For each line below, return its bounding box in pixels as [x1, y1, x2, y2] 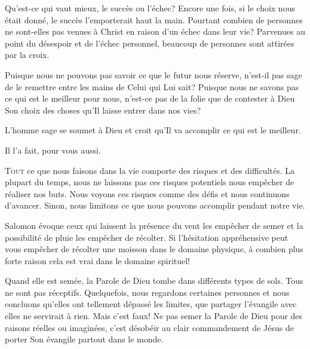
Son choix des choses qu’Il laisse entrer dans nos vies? [5, 103, 201, 116]
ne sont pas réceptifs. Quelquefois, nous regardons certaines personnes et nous [5, 286, 290, 298]
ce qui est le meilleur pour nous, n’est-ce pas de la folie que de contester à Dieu [5, 92, 295, 105]
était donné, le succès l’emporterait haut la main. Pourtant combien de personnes [5, 13, 303, 26]
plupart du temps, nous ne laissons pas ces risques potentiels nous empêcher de [5, 176, 294, 188]
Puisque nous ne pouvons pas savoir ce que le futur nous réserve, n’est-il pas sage [5, 68, 302, 81]
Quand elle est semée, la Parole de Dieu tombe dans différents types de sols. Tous [5, 274, 303, 287]
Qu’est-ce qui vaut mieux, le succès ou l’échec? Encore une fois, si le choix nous [5, 2, 295, 14]
